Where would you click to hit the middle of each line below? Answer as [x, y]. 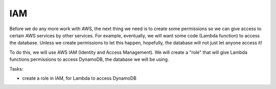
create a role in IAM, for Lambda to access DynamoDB [79, 78]
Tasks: [16, 69]
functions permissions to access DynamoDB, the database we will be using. [89, 59]
